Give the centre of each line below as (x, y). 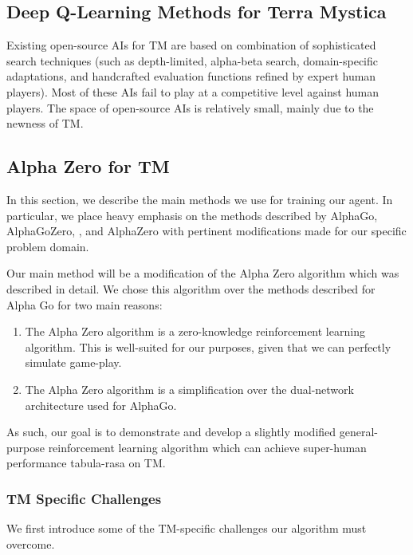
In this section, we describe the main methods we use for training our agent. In (200, 199)
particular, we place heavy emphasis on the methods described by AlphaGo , (192, 215)
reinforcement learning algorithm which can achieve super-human (207, 447)
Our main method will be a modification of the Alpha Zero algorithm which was (203, 273)
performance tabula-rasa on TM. (86, 463)
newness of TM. (45, 123)
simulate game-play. (73, 362)
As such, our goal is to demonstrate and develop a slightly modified (171, 432)
